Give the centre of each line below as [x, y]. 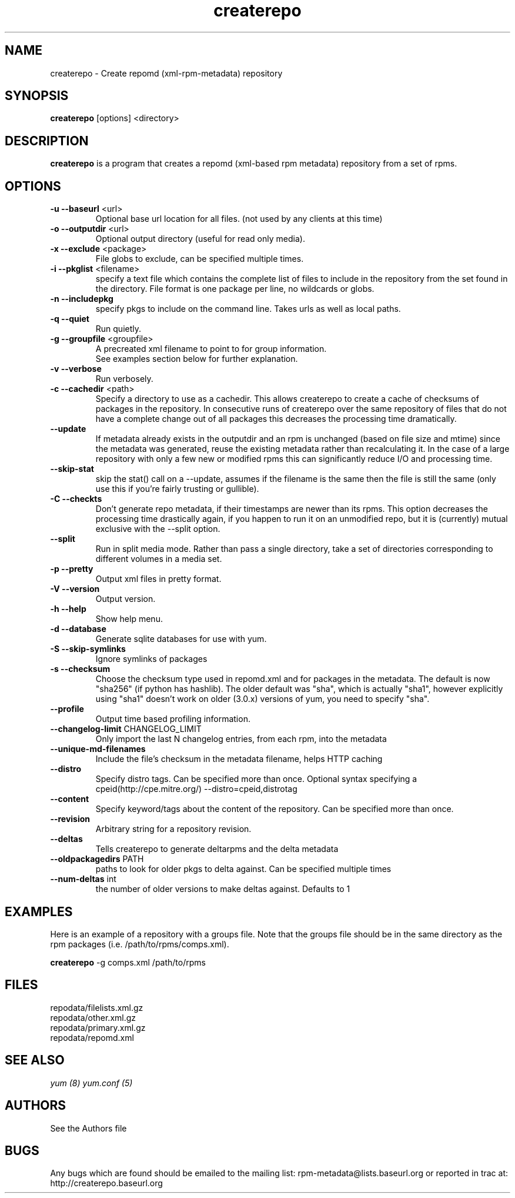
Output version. [126, 599]
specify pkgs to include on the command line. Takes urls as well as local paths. [248, 309]
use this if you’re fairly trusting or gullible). [177, 489]
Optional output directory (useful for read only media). [200, 239]
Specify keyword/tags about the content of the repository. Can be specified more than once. [275, 809]
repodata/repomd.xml [92, 1037]
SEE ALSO [35, 1060]
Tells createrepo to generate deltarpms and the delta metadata [217, 849]
